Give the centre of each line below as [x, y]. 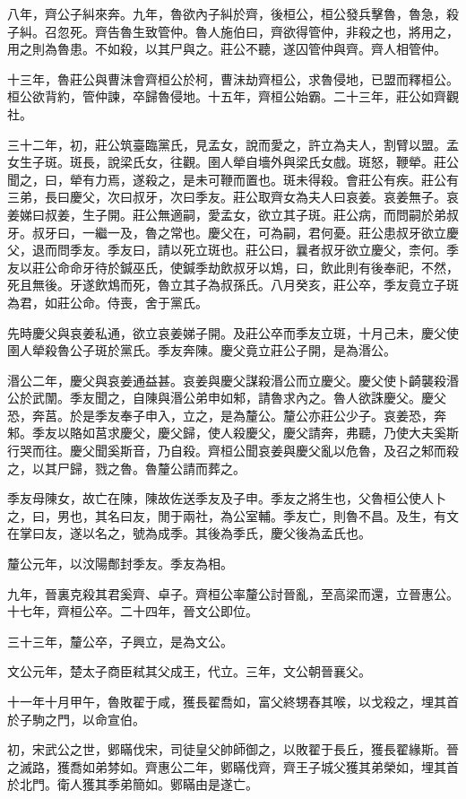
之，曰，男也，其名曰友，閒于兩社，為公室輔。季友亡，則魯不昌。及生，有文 [233, 515]
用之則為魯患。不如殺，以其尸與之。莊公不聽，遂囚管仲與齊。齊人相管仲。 [227, 49]
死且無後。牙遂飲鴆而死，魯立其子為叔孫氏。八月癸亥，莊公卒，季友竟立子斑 [233, 285]
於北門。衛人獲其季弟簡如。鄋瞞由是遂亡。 [133, 784]
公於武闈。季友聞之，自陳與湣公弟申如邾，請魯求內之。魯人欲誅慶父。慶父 [227, 398]
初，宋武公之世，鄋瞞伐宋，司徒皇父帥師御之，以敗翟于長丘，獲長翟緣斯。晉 [233, 749]
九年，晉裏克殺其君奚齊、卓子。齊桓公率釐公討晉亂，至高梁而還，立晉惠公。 [233, 593]
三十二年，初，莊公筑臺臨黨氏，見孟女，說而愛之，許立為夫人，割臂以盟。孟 [233, 144]
